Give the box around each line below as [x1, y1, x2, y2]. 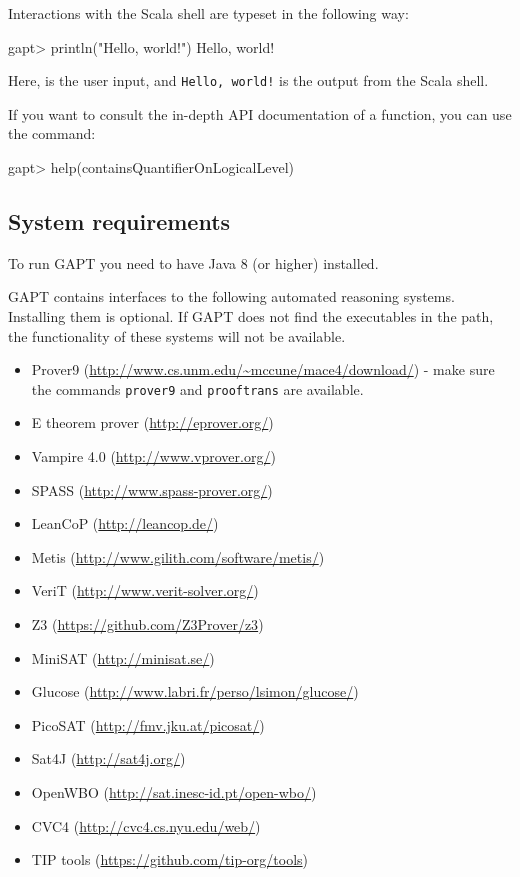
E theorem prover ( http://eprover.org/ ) [31, 412, 274, 433]
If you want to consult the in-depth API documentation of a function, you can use [8, 103, 512, 124]
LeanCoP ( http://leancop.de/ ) [31, 513, 219, 534]
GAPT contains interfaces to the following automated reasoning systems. [8, 286, 455, 307]
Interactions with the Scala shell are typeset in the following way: [8, 3, 409, 23]
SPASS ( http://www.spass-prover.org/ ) [31, 479, 273, 500]
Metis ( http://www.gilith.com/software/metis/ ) [31, 546, 325, 567]
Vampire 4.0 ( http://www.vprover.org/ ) [31, 446, 276, 467]
